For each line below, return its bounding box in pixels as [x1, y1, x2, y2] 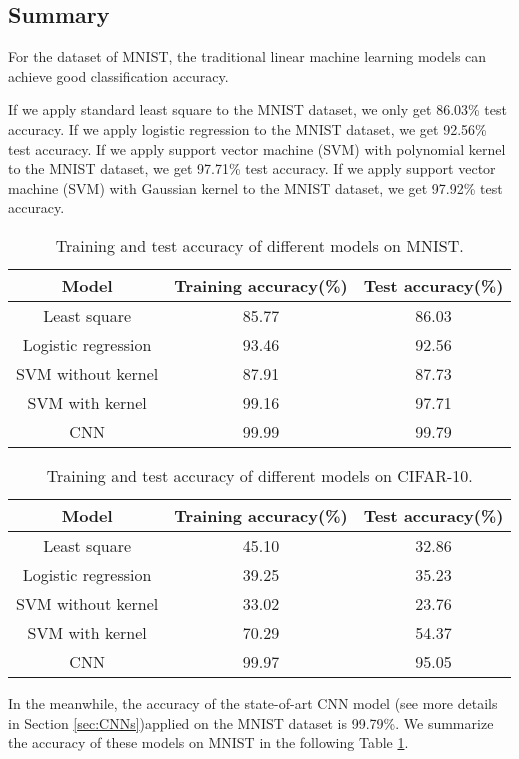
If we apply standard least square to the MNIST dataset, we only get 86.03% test [8, 99, 507, 120]
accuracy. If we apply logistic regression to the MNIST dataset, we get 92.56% [8, 118, 487, 139]
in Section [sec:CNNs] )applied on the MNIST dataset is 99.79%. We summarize [8, 712, 494, 733]
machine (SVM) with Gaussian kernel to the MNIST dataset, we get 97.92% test [8, 177, 503, 198]
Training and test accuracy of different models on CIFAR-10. [46, 463, 473, 487]
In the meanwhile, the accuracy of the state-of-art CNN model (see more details [8, 692, 498, 713]
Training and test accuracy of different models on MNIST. [55, 233, 464, 257]
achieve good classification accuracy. [8, 65, 229, 86]
